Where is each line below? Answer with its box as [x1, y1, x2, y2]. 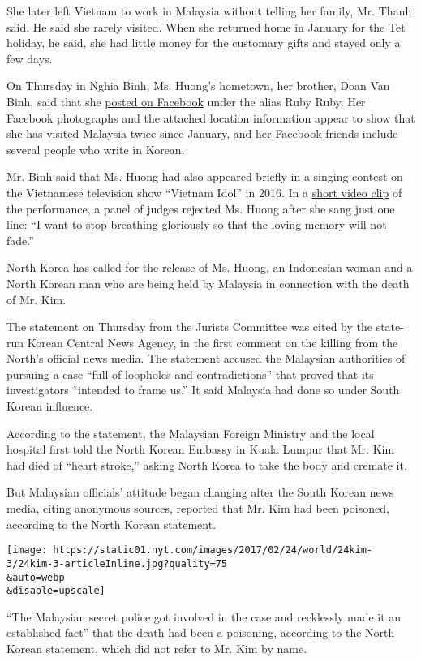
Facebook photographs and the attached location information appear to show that [6, 109, 415, 126]
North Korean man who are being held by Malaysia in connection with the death [6, 274, 410, 291]
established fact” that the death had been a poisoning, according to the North [6, 624, 395, 641]
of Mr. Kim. [6, 290, 67, 307]
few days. [6, 49, 53, 67]
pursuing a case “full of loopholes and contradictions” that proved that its [6, 365, 374, 382]
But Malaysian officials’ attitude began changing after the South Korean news [6, 484, 394, 501]
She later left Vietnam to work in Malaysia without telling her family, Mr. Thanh [6, 2, 412, 19]
